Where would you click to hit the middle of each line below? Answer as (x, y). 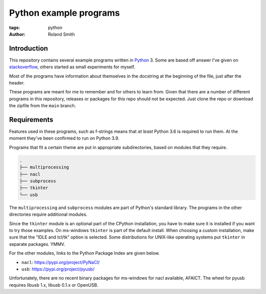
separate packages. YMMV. (37, 244)
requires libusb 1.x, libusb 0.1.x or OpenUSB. (54, 285)
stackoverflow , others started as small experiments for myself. (72, 67)
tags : (15, 28)
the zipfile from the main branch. (43, 106)
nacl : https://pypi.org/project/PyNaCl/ (61, 262)
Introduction (29, 48)
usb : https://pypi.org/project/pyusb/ (58, 269)
